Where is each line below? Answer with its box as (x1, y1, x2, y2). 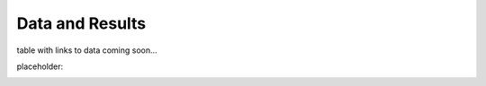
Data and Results (16, 13, 147, 33)
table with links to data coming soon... (16, 45, 157, 56)
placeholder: (16, 61, 64, 72)
